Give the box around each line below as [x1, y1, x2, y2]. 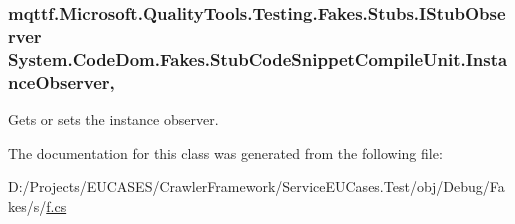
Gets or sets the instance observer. [8, 108, 219, 129]
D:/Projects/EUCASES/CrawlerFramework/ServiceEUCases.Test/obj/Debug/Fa [8, 176, 505, 197]
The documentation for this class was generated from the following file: [8, 142, 443, 163]
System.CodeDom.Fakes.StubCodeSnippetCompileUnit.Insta [8, 46, 508, 71]
